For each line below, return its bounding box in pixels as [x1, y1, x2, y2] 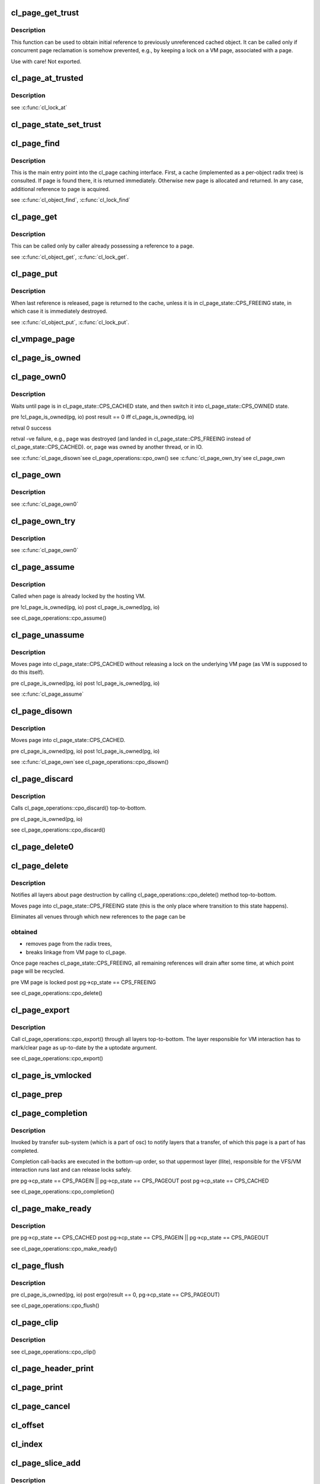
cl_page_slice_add [11, 1458, 81, 1469]
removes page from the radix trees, [25, 940, 112, 947]
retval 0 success [11, 424, 52, 432]
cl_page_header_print [11, 1363, 94, 1374]
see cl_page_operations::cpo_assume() [11, 614, 107, 621]
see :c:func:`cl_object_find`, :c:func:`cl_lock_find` [11, 196, 130, 204]
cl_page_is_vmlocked [11, 1070, 92, 1080]
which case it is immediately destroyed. [11, 307, 108, 315]
